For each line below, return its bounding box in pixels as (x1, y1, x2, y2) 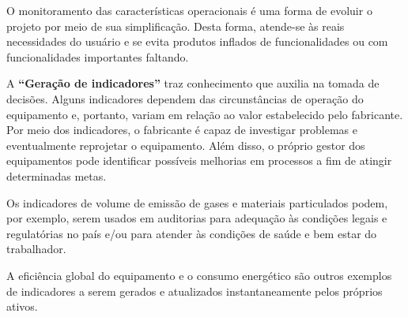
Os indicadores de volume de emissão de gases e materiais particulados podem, (6, 194, 388, 211)
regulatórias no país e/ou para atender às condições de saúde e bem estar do (6, 225, 377, 241)
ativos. (6, 298, 38, 315)
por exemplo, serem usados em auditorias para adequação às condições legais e (6, 210, 387, 226)
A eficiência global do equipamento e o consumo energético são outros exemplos (6, 267, 392, 283)
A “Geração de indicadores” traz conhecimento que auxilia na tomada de (6, 75, 380, 91)
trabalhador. (6, 241, 66, 257)
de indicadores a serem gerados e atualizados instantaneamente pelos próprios (6, 282, 383, 299)
